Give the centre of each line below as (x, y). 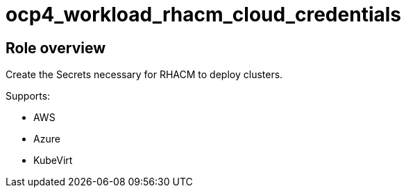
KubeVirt (53, 160)
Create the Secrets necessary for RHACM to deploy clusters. (144, 75)
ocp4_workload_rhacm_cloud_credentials (203, 15)
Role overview (56, 48)
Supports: (28, 96)
